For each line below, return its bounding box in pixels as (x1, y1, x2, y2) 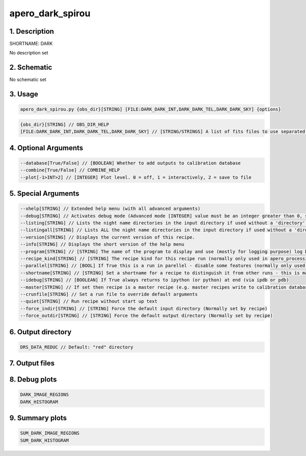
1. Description (9, 27, 55, 36)
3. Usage (9, 90, 38, 99)
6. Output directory (9, 328, 71, 336)
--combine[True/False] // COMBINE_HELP (20, 167, 120, 173)
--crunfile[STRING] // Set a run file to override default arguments (20, 291, 198, 297)
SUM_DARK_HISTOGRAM (20, 437, 69, 443)
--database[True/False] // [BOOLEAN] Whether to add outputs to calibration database (20, 160, 241, 166)
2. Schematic (9, 63, 53, 72)
